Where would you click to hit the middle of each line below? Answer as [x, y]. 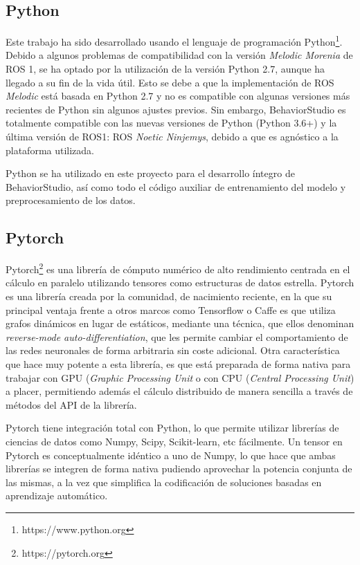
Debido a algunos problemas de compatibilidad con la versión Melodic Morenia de [179, 55]
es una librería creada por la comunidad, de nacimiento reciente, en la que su [169, 296]
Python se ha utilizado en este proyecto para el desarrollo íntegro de [150, 173]
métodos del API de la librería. [71, 404]
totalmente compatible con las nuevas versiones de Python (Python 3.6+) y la [171, 123]
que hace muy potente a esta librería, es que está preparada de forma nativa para [178, 364]
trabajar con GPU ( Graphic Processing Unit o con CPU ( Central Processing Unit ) [180, 377]
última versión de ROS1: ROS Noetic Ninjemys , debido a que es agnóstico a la [172, 137]
